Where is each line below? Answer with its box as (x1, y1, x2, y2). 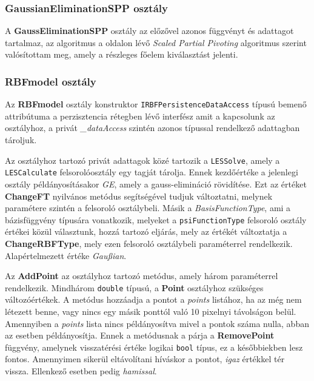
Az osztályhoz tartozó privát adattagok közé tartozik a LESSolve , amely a (5, 153, 280, 166)
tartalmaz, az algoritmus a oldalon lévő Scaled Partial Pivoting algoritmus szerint (5, 36, 307, 49)
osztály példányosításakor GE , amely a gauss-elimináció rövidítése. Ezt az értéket (5, 177, 307, 190)
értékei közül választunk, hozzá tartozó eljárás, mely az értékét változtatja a (5, 225, 287, 238)
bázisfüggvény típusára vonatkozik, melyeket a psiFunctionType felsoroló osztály (5, 213, 307, 226)
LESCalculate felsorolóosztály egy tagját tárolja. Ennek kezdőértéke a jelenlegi (5, 166, 298, 178)
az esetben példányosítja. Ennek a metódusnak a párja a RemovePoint (5, 329, 275, 342)
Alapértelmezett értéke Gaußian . (5, 249, 127, 261)
